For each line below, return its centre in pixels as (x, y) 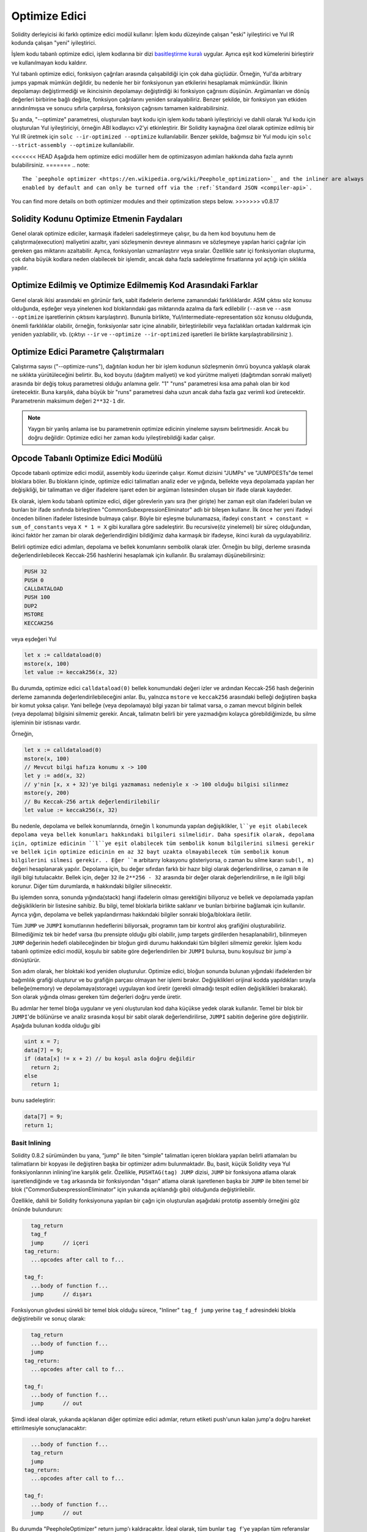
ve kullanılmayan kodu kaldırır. (49, 63)
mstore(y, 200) (47, 793)
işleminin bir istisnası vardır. (46, 722)
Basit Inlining (31, 1143)
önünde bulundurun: (37, 1209)
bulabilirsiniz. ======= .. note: (50, 165)
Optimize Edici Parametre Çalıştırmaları (88, 351)
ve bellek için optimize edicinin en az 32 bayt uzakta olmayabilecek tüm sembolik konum (150, 852)
